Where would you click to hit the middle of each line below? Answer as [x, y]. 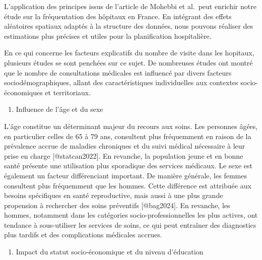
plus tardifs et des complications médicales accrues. [83, 235]
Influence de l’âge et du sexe [59, 109]
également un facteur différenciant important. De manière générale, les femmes [125, 175]
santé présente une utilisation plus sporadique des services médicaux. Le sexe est [128, 166]
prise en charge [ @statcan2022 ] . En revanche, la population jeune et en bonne [124, 155]
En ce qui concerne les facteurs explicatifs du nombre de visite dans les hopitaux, [129, 53]
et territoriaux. [68, 92]
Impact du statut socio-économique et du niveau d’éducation [110, 252]
